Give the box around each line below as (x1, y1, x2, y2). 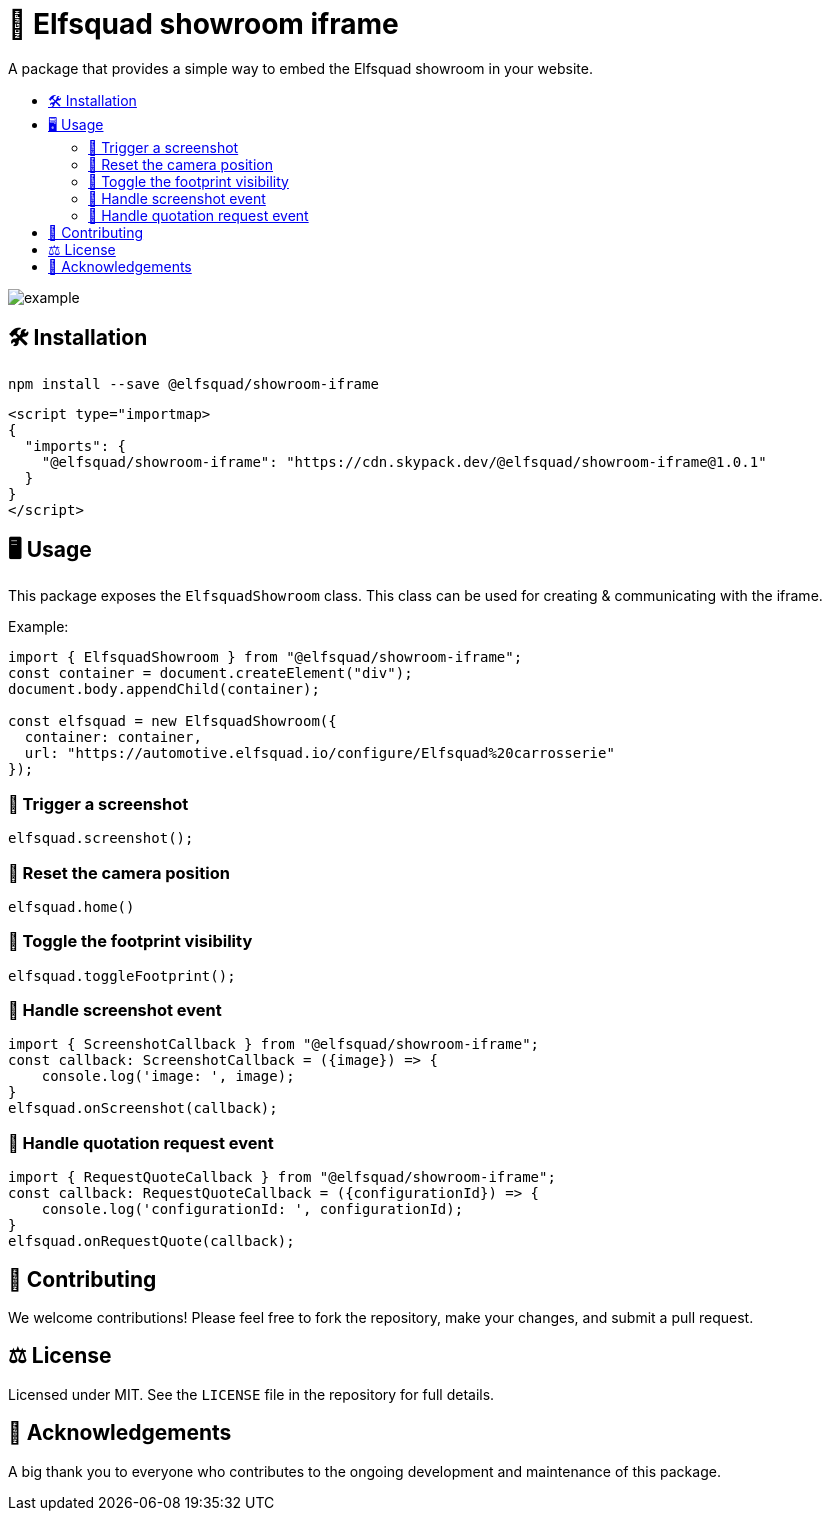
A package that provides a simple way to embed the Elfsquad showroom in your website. (8, 59, 593, 77)
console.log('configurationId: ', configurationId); (41, 1201, 464, 1218)
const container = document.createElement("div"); (8, 665, 413, 682)
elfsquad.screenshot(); (8, 830, 194, 847)
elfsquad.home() (8, 898, 135, 915)
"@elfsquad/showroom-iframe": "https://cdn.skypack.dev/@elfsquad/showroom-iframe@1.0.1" (41, 453, 767, 470)
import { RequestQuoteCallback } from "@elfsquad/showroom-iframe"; (8, 1169, 556, 1186)
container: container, (24, 729, 202, 746)
